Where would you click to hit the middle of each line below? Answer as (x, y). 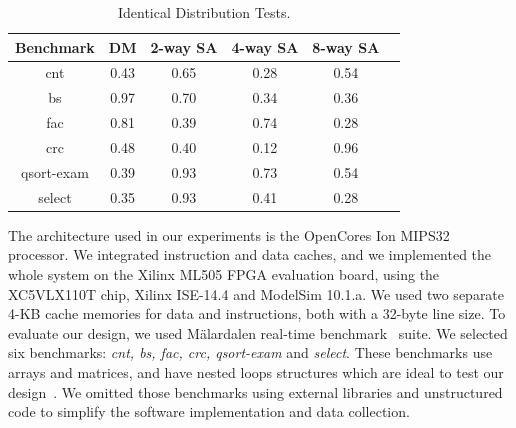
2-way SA (184, 46)
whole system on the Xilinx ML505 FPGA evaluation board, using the (224, 273)
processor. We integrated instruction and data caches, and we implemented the (250, 254)
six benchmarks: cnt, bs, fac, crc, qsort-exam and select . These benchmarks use (250, 352)
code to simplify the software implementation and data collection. (209, 411)
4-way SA (265, 46)
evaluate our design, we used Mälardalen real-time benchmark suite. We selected (258, 332)
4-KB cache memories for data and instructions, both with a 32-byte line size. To (257, 313)
